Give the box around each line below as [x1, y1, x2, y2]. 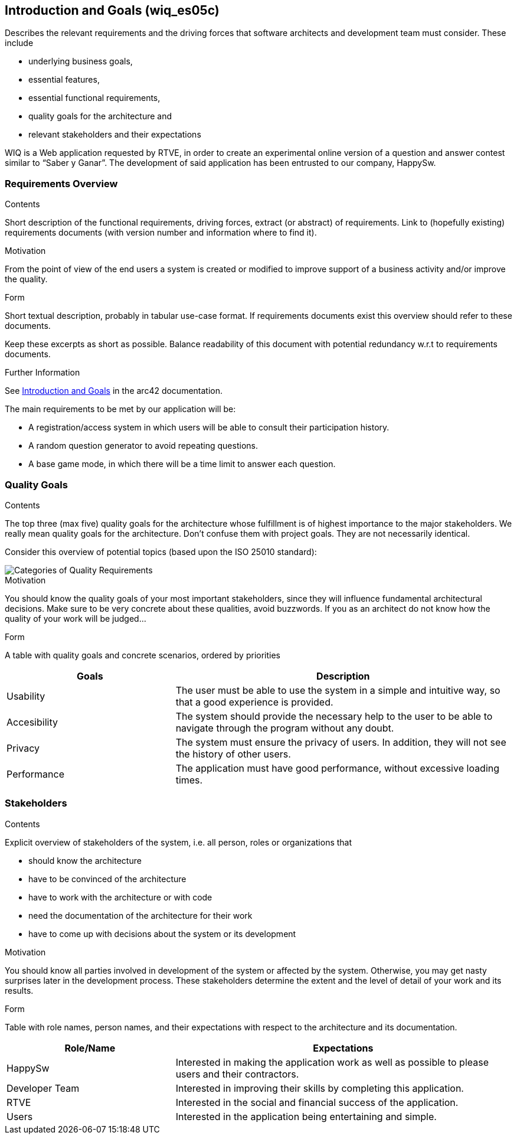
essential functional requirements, [28, 93, 161, 103]
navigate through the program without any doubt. [175, 722, 394, 734]
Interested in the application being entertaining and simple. [175, 1110, 437, 1122]
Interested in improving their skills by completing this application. [175, 1082, 464, 1094]
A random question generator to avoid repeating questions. [28, 440, 258, 451]
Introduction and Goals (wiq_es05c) [5, 3, 220, 18]
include [5, 38, 34, 48]
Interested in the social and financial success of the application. [175, 1096, 459, 1108]
